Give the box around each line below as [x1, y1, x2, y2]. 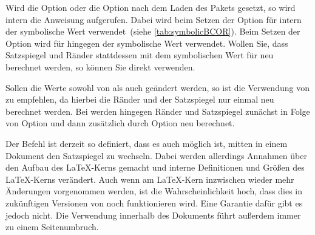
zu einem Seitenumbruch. [5, 220, 99, 233]
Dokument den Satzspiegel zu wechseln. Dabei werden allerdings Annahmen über [5, 149, 307, 162]
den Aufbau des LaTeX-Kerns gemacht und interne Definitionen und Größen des [5, 161, 305, 174]
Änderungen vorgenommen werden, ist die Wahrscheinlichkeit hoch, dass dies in [5, 185, 302, 197]
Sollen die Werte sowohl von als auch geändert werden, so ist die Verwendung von [5, 81, 310, 94]
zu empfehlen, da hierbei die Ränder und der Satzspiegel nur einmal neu [5, 93, 274, 106]
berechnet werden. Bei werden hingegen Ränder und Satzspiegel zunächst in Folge [5, 104, 310, 117]
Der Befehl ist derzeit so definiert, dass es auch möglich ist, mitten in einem [5, 137, 288, 149]
